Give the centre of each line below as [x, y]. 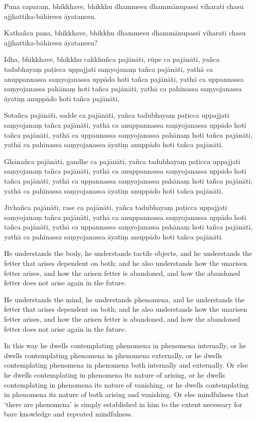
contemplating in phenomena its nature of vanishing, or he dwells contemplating [127, 384]
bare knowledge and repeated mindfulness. [69, 414]
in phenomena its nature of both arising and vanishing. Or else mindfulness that [127, 394]
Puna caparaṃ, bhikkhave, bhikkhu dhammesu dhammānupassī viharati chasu [124, 6]
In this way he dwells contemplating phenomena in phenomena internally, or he [125, 345]
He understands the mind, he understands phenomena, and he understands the [125, 299]
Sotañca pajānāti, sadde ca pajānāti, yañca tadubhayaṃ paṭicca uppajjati [117, 115]
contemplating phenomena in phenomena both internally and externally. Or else [126, 365]
